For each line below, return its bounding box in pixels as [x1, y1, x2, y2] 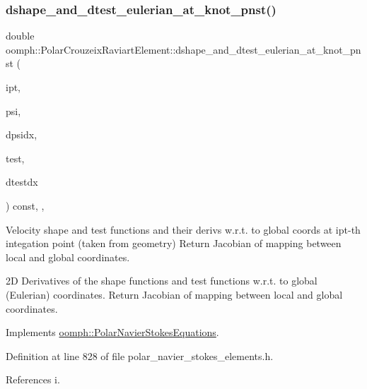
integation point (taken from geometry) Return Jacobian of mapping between [6, 236, 342, 251]
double [6, 28, 35, 43]
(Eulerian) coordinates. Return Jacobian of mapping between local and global [6, 287, 343, 301]
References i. [6, 372, 60, 387]
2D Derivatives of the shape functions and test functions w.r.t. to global [6, 273, 318, 288]
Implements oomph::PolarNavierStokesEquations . [6, 325, 219, 340]
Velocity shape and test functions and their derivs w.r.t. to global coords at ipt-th [6, 222, 361, 237]
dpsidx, [6, 127, 37, 142]
